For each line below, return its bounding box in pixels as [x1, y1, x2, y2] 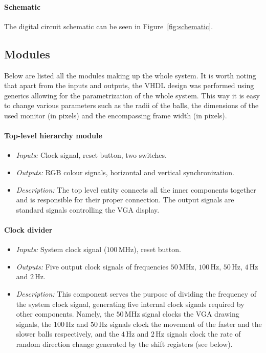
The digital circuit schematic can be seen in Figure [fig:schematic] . [4, 20, 213, 31]
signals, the [16, 318, 52, 329]
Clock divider [4, 224, 53, 235]
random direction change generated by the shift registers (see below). [16, 338, 233, 349]
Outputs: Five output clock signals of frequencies [16, 261, 169, 272]
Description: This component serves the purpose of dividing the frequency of [16, 288, 256, 299]
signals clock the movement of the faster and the [109, 318, 262, 329]
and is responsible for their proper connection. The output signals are [16, 194, 234, 205]
